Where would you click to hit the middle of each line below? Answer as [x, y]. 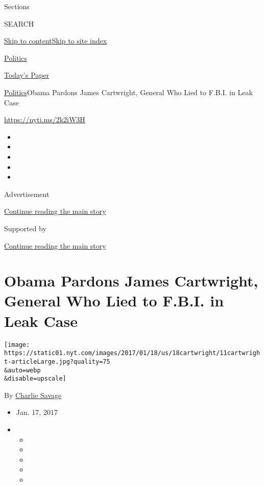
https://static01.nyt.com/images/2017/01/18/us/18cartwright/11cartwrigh [132, 353]
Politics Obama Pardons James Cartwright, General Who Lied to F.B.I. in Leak [128, 92]
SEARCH [19, 23]
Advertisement [27, 194]
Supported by [25, 228]
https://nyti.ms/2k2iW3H [45, 119]
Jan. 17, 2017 [37, 412]
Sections [17, 6]
